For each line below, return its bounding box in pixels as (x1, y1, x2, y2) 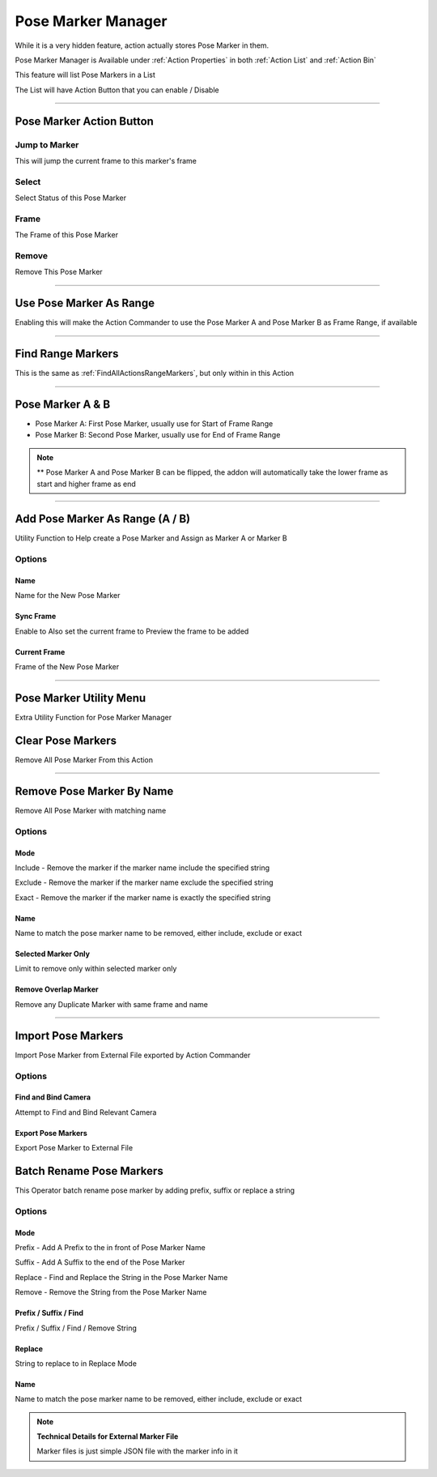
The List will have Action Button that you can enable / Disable (15, 85, 219, 95)
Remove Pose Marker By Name (15, 784, 174, 798)
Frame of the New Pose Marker (15, 662, 120, 672)
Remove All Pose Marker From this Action (15, 755, 154, 765)
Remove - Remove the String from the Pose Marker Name (15, 1287, 207, 1297)
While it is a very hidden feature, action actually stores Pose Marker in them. (15, 41, 269, 50)
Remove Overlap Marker (15, 984, 99, 994)
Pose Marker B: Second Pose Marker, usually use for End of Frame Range (35, 430, 281, 440)
